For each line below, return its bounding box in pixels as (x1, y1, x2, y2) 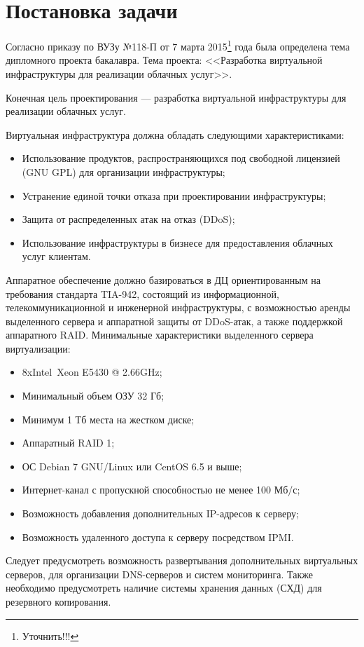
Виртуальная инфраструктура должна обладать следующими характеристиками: (6, 127, 344, 142)
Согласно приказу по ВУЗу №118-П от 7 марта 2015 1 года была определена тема (6, 37, 350, 53)
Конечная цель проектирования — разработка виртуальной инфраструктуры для (6, 90, 346, 104)
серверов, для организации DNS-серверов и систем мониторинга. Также (6, 566, 313, 581)
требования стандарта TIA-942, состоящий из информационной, (6, 286, 279, 301)
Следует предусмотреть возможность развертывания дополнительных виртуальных (6, 553, 358, 568)
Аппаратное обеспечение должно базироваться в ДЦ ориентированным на (6, 272, 321, 287)
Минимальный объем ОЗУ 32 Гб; (22, 388, 164, 403)
